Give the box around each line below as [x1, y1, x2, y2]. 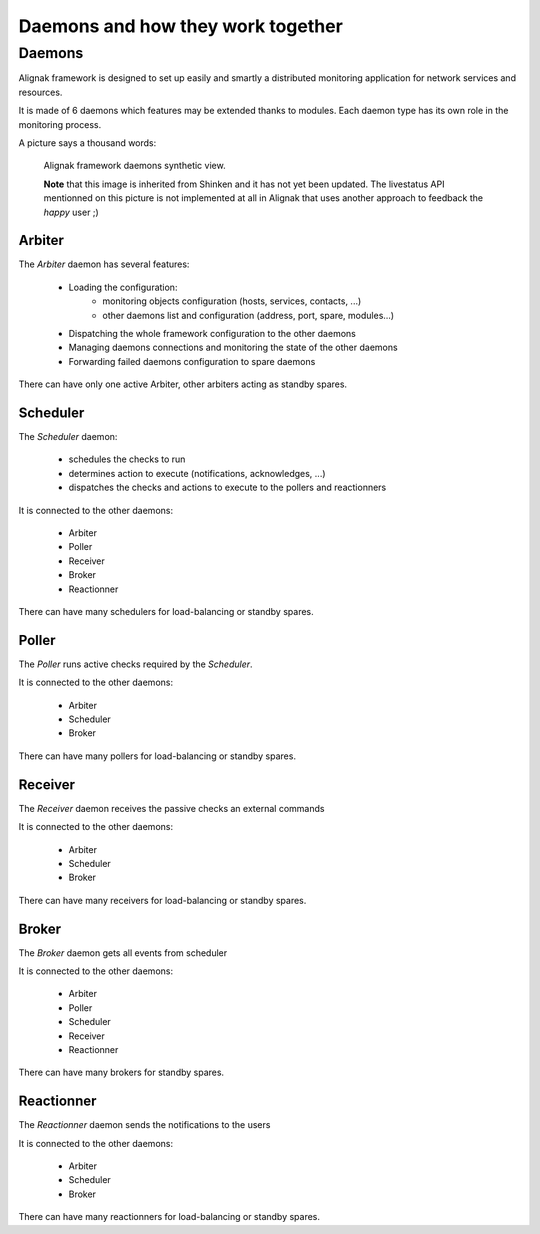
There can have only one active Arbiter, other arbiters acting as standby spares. [18, 378, 348, 390]
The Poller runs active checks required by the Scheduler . [18, 658, 254, 670]
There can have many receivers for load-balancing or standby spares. [18, 894, 307, 906]
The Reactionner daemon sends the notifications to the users [18, 1119, 271, 1131]
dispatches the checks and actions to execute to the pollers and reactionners [68, 481, 387, 494]
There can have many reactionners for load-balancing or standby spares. [18, 1211, 320, 1223]
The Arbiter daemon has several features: [18, 258, 190, 270]
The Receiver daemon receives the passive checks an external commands [18, 802, 325, 814]
